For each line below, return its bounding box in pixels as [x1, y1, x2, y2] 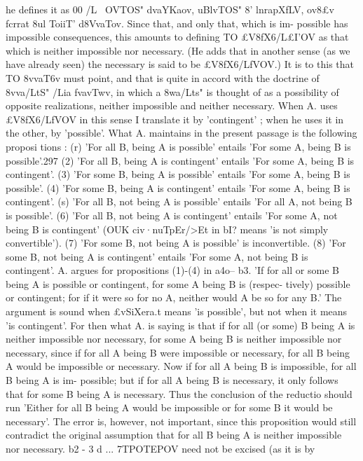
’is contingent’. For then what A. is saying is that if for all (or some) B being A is [6, 317, 355, 332]
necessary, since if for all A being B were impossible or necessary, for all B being [6, 345, 350, 359]
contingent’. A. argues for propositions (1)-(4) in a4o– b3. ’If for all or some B [6, 263, 339, 277]
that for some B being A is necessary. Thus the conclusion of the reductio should [6, 386, 352, 401]
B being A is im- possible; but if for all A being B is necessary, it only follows [6, 373, 338, 387]
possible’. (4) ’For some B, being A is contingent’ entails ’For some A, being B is [6, 180, 350, 195]
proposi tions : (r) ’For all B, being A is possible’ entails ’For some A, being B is [6, 139, 351, 153]
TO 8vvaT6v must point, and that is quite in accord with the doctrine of [6, 70, 320, 85]
